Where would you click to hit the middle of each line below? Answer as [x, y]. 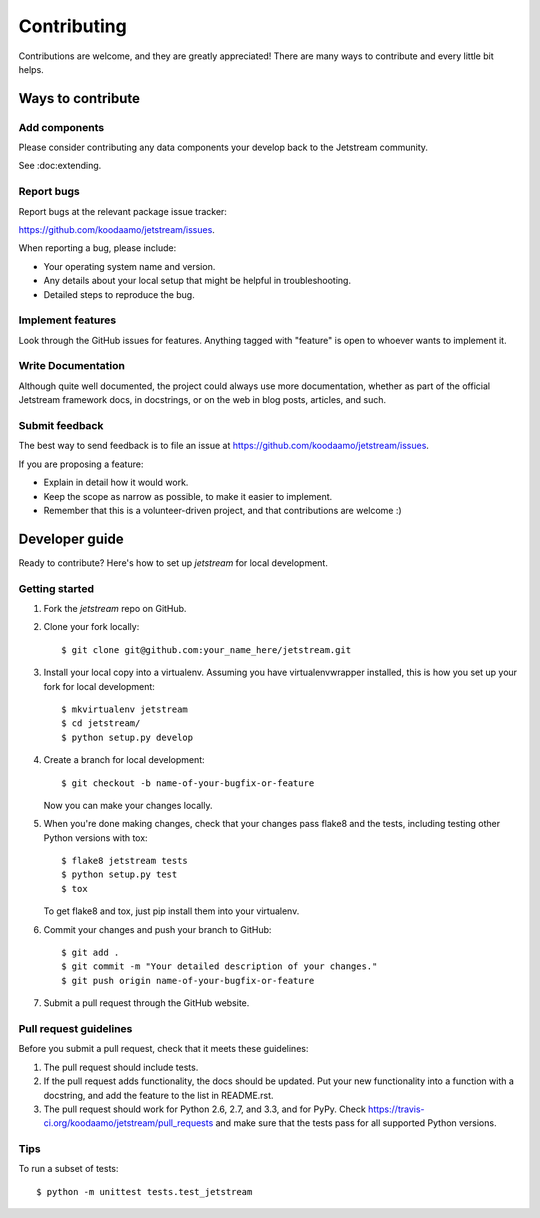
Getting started [56, 588]
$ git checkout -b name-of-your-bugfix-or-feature [188, 783]
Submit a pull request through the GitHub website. [146, 1003]
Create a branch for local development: [124, 760]
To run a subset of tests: [68, 1169]
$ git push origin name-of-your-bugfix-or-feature [188, 980]
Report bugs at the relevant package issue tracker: [122, 211]
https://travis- [396, 1109]
